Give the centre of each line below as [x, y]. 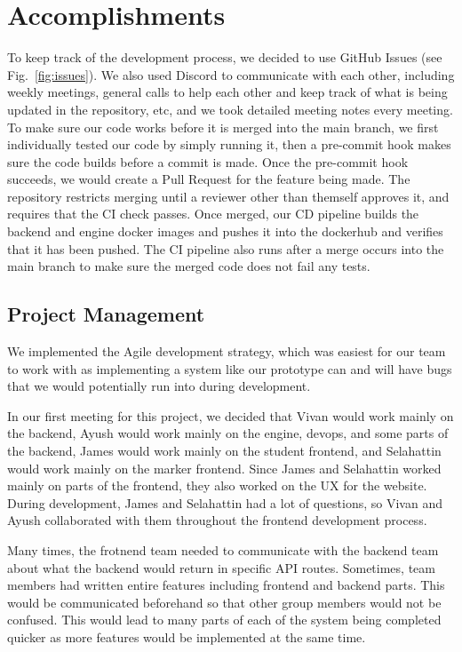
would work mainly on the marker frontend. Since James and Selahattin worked [224, 468]
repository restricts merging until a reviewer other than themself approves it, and [228, 196]
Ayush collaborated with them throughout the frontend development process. [217, 520]
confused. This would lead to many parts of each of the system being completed [224, 620]
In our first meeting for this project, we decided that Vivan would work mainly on [231, 415]
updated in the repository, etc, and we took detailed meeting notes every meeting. [230, 109]
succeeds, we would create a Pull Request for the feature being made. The [209, 179]
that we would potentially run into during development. [159, 386]
